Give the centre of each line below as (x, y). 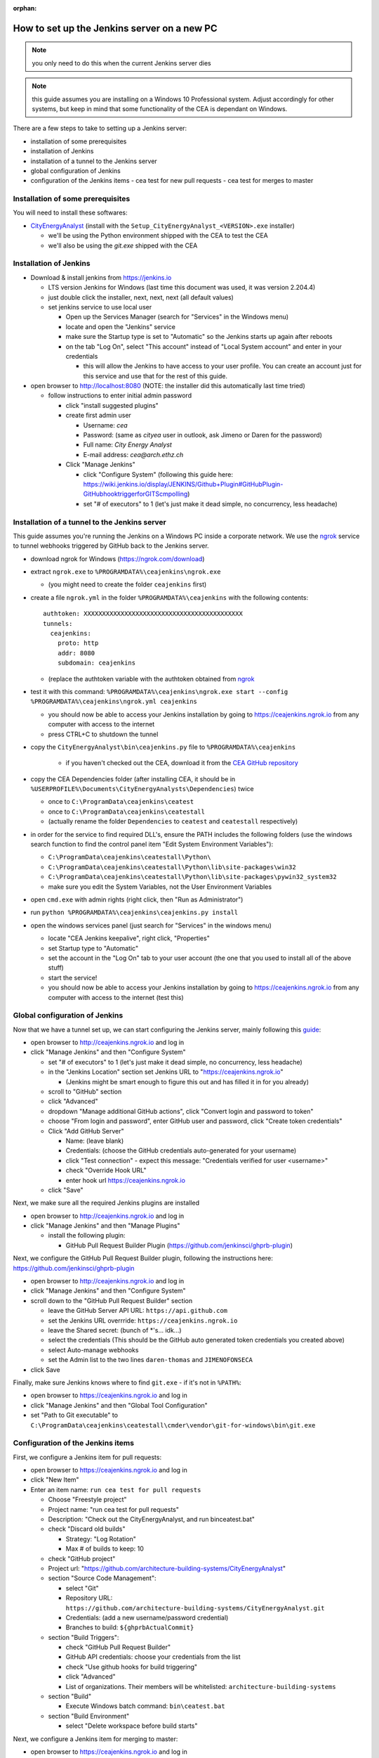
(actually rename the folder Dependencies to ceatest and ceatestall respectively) (173, 821)
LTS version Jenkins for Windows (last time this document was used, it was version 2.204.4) (182, 288)
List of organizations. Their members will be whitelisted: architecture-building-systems (201, 1686)
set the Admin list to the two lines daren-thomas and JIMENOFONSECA (150, 1360)
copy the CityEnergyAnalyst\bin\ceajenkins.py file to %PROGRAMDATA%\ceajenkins (163, 747)
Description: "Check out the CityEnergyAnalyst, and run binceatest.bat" (152, 1519)
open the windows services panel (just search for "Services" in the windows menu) (151, 925)
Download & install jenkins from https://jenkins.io (101, 277)
